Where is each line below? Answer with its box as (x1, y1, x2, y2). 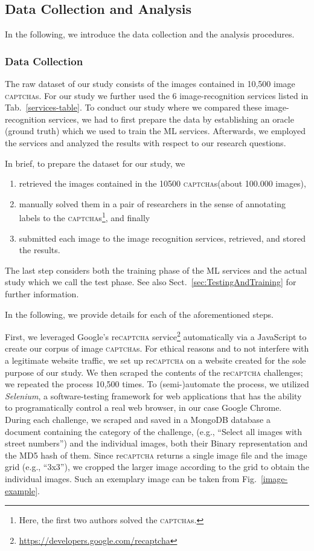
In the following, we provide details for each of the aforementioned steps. (5, 308, 274, 320)
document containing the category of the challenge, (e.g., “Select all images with (5, 425, 303, 437)
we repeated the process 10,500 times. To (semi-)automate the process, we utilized (5, 378, 309, 390)
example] (5, 484, 38, 497)
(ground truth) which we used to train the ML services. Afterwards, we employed (5, 124, 306, 137)
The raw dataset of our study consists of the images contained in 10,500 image (5, 77, 295, 90)
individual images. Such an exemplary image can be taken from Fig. (5, 472, 257, 485)
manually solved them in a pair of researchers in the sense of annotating (19, 197, 286, 210)
